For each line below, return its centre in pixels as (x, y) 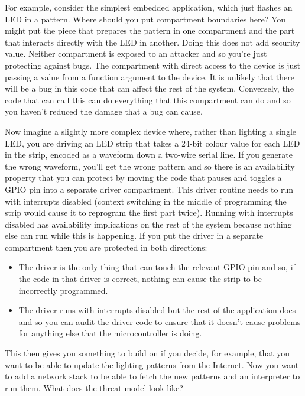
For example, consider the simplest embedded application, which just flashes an (149, 7)
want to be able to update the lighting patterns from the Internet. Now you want (152, 364)
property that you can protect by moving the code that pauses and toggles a (143, 178)
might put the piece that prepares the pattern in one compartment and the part (150, 30)
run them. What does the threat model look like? (94, 387)
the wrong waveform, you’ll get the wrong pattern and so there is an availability (150, 166)
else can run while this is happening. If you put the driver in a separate (134, 236)
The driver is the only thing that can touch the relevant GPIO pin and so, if (157, 267)
